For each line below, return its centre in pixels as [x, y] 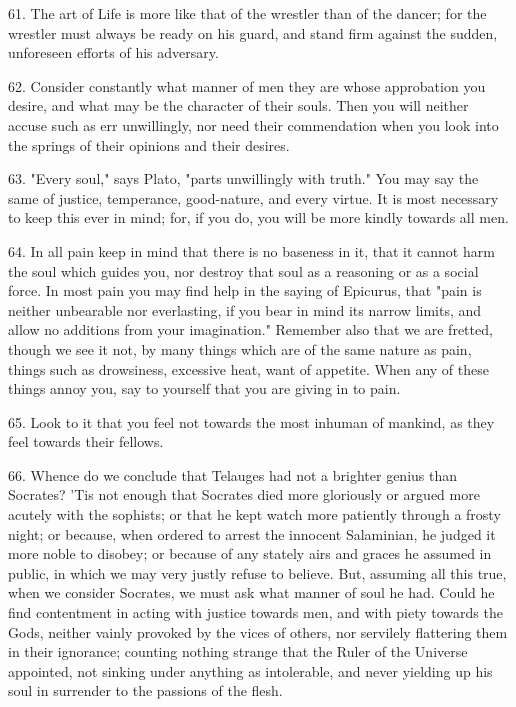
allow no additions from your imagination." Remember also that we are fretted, [250, 329]
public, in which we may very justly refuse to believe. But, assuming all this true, [257, 572]
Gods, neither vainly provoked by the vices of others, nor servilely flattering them [258, 631]
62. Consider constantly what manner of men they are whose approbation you [247, 85]
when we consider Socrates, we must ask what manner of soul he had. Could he [251, 592]
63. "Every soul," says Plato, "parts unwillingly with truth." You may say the [243, 178]
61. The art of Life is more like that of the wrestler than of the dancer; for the [247, 13]
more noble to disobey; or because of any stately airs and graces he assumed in [250, 553]
